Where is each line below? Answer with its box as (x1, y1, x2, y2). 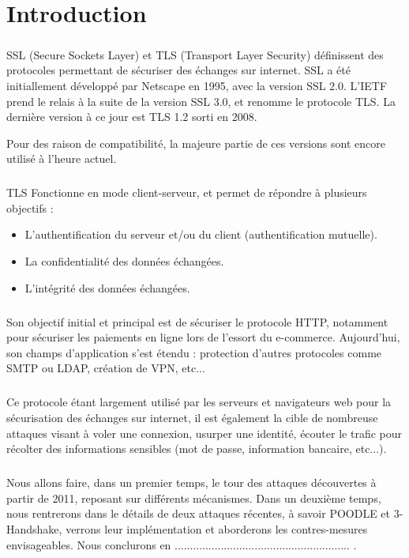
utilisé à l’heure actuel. (6, 150, 117, 167)
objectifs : (6, 199, 54, 216)
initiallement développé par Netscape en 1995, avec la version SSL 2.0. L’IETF (6, 77, 388, 93)
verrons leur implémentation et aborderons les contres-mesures (66, 520, 368, 537)
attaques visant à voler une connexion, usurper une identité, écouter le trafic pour (6, 424, 402, 441)
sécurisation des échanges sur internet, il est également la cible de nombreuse (6, 409, 378, 425)
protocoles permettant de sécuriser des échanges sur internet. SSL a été (6, 62, 351, 78)
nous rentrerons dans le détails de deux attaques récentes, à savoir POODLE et (6, 505, 391, 522)
